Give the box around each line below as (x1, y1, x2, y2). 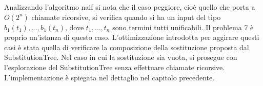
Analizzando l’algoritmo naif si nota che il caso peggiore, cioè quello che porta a (4, 2, 255, 12)
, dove (65, 21, 84, 32)
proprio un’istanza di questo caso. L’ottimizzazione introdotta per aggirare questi (4, 32, 259, 42)
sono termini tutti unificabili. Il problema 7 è (112, 21, 254, 32)
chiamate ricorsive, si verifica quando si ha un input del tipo (31, 11, 221, 22)
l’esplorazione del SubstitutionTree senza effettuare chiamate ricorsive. (4, 61, 225, 72)
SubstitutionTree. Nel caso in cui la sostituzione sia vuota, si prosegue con (4, 52, 237, 62)
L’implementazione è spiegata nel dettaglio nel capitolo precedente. (4, 72, 215, 82)
